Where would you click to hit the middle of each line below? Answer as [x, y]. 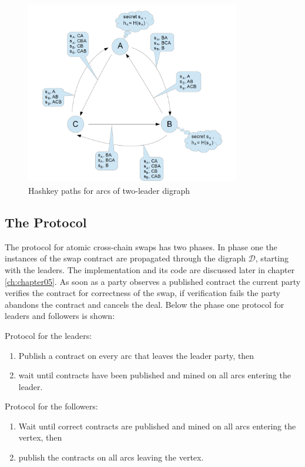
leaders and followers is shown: [60, 316]
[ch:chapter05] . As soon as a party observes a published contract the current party [153, 281]
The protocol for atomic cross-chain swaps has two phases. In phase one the [141, 246]
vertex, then [40, 437]
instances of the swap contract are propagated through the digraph [125, 258]
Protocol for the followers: [51, 406]
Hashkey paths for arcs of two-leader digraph [109, 190]
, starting [272, 258]
